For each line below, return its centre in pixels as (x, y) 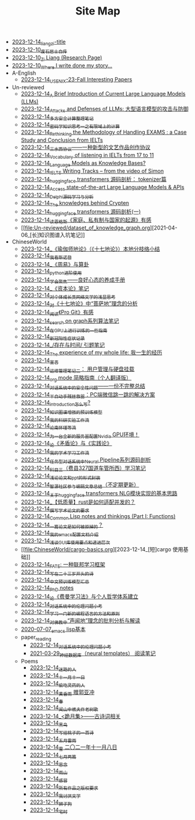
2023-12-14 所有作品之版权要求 (64, 787)
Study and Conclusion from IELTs (62, 140)
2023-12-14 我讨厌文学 (55, 795)
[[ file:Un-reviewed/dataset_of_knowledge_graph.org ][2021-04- (99, 228)
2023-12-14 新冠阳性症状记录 (53, 337)
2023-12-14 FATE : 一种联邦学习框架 (63, 565)
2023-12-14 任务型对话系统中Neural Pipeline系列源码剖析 (86, 460)
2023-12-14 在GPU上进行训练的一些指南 (64, 329)
